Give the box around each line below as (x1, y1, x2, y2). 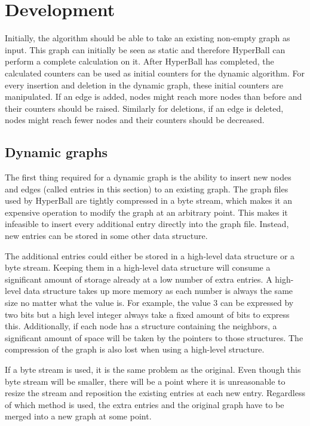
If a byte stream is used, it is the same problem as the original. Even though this (5, 363, 301, 375)
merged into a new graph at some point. (5, 410, 152, 422)
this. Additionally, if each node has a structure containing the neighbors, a (5, 320, 277, 332)
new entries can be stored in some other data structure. (5, 229, 208, 242)
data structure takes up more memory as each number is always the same (23, 284, 293, 297)
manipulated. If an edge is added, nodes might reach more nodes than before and (5, 90, 302, 103)
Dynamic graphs (5, 143, 108, 161)
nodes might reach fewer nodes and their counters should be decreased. (5, 114, 265, 126)
